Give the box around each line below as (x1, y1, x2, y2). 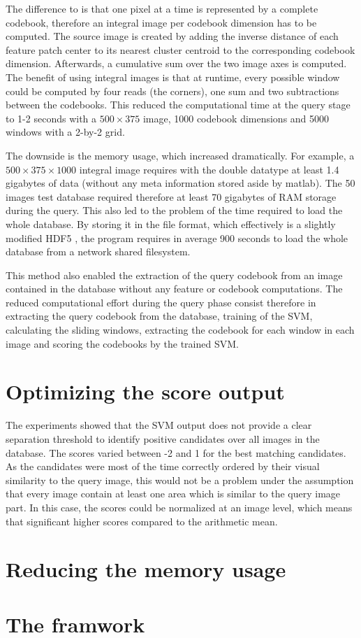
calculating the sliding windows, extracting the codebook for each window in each (6, 322, 355, 337)
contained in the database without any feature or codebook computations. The (6, 281, 343, 296)
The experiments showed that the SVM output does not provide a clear (6, 418, 312, 432)
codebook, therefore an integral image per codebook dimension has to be (6, 15, 317, 29)
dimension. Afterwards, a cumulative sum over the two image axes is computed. (6, 56, 347, 71)
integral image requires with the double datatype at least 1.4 (79, 162, 339, 176)
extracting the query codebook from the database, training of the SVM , (6, 309, 313, 323)
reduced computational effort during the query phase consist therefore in (6, 295, 316, 309)
